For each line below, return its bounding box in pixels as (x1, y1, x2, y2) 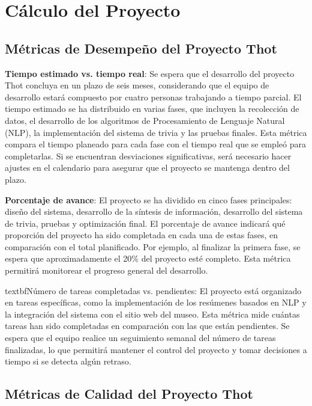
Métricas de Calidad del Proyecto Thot (5, 384, 253, 403)
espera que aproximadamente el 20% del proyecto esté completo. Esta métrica (5, 252, 291, 265)
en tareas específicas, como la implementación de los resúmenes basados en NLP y (5, 296, 307, 309)
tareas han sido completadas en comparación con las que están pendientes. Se (5, 319, 290, 332)
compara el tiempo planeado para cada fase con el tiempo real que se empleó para (5, 138, 306, 150)
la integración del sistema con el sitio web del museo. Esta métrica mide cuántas (5, 307, 300, 320)
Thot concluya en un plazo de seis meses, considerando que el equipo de (5, 79, 269, 91)
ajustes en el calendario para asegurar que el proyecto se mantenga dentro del (5, 161, 290, 174)
